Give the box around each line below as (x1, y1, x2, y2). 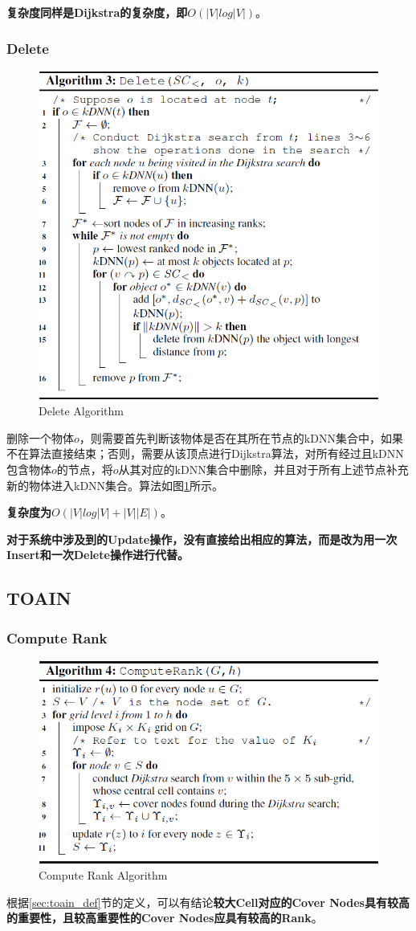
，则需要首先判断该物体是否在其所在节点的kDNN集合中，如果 (79, 429, 403, 446)
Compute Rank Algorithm (39, 867, 168, 884)
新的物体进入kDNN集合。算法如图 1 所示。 (6, 476, 224, 493)
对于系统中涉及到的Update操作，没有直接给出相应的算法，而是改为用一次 (6, 530, 398, 547)
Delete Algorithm (39, 402, 124, 419)
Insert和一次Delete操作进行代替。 (6, 546, 189, 563)
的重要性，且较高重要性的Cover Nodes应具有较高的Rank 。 (6, 909, 323, 926)
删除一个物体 (6, 429, 74, 446)
